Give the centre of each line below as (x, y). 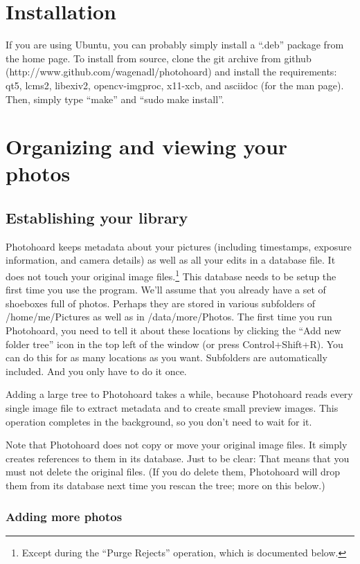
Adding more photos (64, 516)
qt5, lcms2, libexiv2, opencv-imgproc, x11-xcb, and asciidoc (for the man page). (175, 85)
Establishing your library (97, 218)
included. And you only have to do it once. (96, 371)
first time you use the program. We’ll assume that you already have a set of (166, 290)
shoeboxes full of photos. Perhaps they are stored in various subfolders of (161, 303)
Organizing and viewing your (147, 146)
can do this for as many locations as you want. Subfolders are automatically (166, 357)
